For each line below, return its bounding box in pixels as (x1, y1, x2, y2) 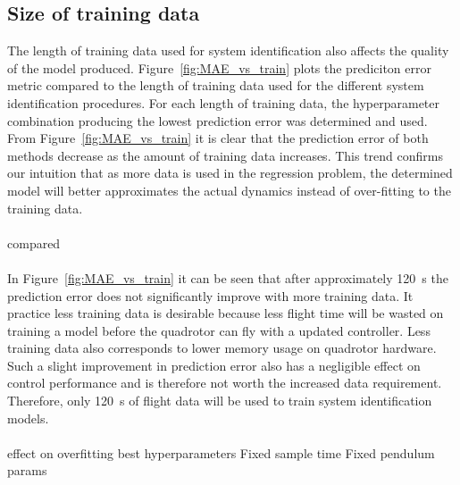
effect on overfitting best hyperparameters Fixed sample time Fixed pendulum (7, 443, 435, 462)
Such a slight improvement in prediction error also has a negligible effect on (7, 355, 421, 374)
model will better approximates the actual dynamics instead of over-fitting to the (7, 180, 451, 199)
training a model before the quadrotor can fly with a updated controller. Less (7, 321, 431, 339)
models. (7, 408, 49, 427)
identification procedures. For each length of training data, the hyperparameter (7, 93, 439, 112)
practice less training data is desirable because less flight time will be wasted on (7, 304, 444, 322)
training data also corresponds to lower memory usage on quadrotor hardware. (7, 339, 437, 357)
